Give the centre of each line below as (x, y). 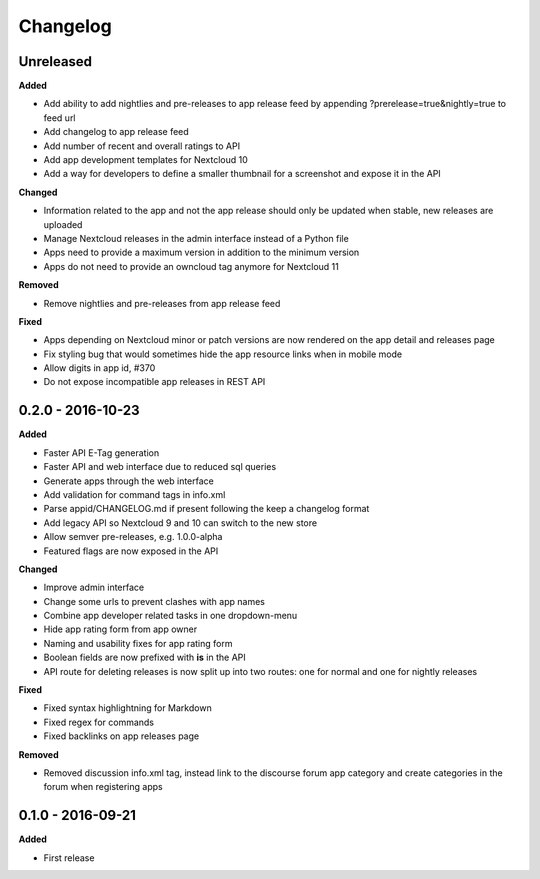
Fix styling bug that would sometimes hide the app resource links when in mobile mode (223, 354)
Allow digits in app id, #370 (99, 368)
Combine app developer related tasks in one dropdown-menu (170, 616)
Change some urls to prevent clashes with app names (154, 601)
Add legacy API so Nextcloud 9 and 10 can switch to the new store (180, 522)
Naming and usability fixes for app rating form (138, 643)
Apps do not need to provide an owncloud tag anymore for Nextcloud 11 (191, 266)
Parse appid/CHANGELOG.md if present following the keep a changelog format (206, 509)
